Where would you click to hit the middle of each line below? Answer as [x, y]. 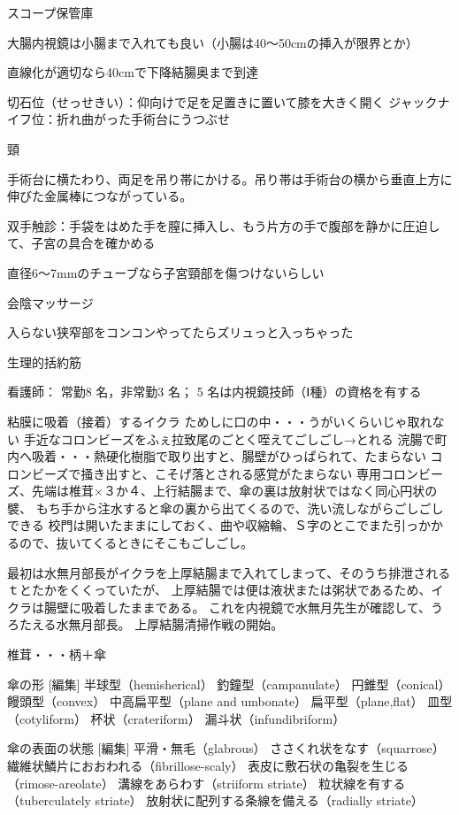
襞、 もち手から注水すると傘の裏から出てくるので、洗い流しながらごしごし [226, 507]
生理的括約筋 [44, 361]
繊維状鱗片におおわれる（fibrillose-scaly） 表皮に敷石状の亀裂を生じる [208, 765]
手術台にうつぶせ [180, 119]
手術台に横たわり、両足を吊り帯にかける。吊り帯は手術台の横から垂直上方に [230, 178]
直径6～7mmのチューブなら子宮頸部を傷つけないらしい [166, 272]
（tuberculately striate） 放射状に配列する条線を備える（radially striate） [215, 800]
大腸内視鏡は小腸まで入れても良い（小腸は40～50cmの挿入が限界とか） [213, 42]
